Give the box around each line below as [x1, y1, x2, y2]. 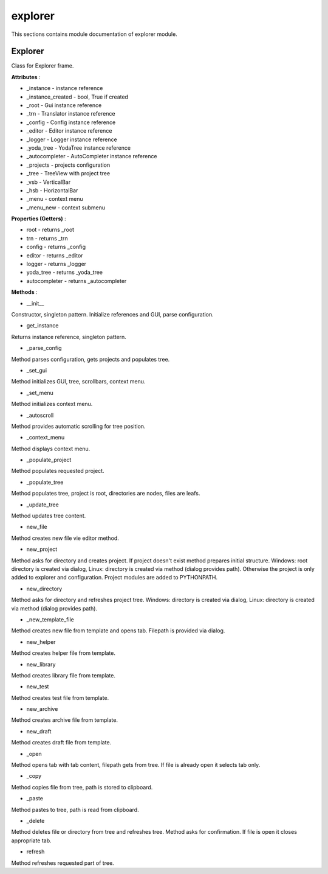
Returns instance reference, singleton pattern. [11, 333, 127, 340]
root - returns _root [26, 226, 75, 234]
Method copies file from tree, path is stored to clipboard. [11, 783, 153, 791]
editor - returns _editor [26, 251, 83, 259]
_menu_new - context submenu [26, 204, 106, 211]
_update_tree [26, 501, 59, 508]
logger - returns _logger [26, 260, 87, 268]
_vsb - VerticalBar [26, 178, 71, 186]
